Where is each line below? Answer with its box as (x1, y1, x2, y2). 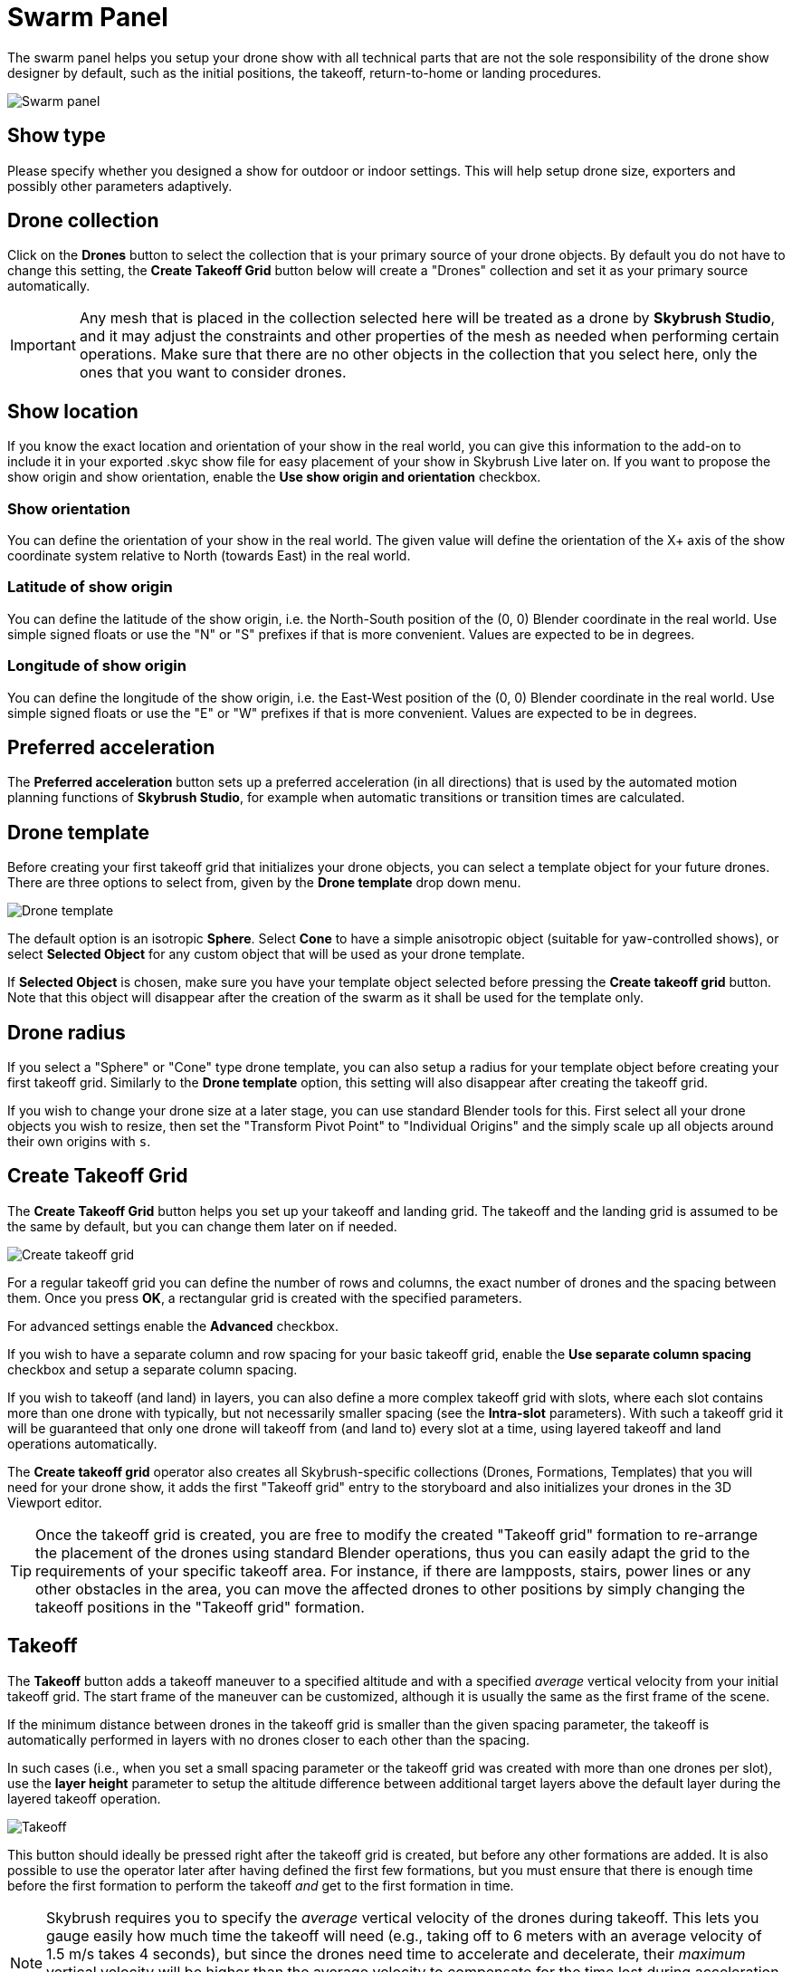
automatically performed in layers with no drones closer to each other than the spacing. (7, 1731, 530, 1747)
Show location (7, 399, 138, 423)
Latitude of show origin (7, 578, 173, 597)
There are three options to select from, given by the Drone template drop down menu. (7, 875, 521, 891)
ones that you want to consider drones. (79, 363, 347, 382)
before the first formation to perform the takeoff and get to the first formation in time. (7, 1877, 514, 1893)
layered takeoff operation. (7, 1790, 161, 1806)
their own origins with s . (7, 1134, 151, 1150)
